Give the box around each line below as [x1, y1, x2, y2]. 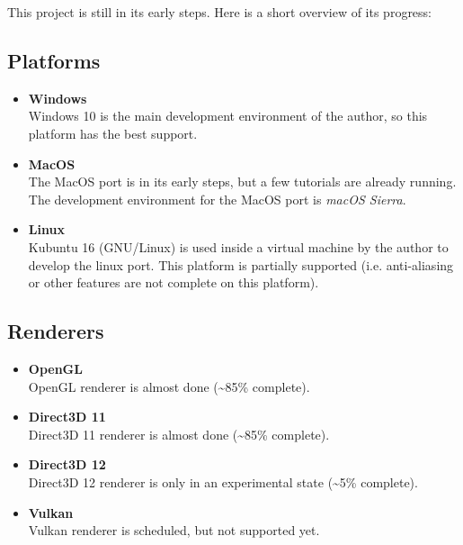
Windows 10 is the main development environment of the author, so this [28, 106, 428, 125]
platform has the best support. [28, 123, 198, 142]
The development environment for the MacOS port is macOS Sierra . [28, 189, 406, 208]
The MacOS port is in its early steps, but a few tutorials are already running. [28, 172, 457, 191]
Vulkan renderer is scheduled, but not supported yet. [28, 521, 320, 540]
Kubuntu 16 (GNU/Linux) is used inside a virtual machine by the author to [28, 237, 449, 256]
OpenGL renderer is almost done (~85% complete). [28, 377, 310, 395]
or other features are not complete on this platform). [28, 273, 319, 292]
